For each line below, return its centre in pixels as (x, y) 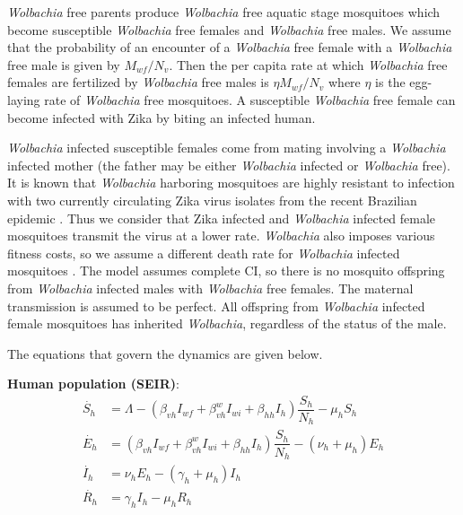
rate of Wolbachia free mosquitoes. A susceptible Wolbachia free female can (250, 99)
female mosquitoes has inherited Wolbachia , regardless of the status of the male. (227, 323)
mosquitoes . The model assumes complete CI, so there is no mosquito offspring (226, 271)
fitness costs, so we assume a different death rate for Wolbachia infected (204, 253)
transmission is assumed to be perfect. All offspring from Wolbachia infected (216, 306)
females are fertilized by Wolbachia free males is (138, 82)
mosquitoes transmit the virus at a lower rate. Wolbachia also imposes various (221, 236)
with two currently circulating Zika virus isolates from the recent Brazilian (212, 200)
